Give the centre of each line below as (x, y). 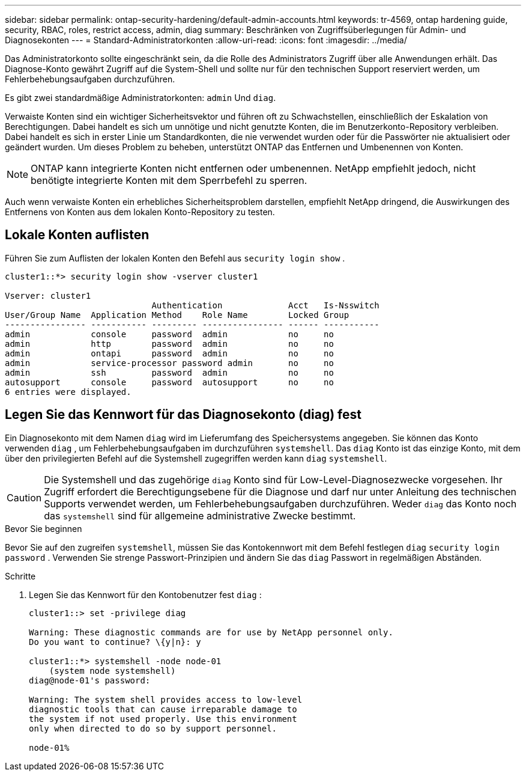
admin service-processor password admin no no (169, 363)
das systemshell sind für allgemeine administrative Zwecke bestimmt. (200, 515)
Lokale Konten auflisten (77, 235)
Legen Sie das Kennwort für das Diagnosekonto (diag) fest (183, 415)
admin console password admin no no (169, 334)
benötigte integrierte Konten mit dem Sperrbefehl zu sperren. (169, 180)
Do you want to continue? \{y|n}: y (115, 642)
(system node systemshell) (112, 671)
